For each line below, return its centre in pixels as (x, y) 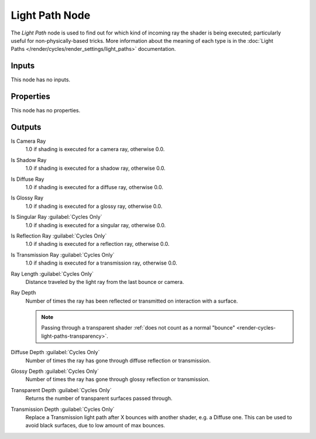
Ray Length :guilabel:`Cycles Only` (52, 274)
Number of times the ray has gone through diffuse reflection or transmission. (118, 361)
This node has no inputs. (40, 80)
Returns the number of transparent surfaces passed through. (99, 399)
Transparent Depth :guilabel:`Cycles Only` (61, 390)
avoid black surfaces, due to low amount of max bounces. (95, 426)
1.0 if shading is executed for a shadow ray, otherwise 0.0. (96, 168)
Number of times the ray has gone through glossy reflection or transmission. (118, 379)
